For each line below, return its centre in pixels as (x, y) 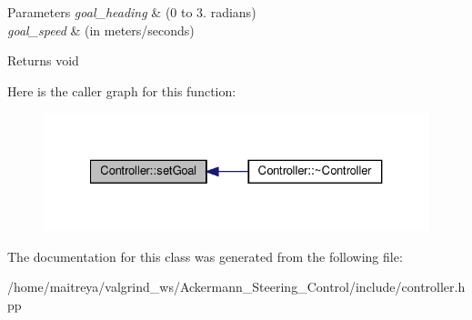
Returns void (43, 60)
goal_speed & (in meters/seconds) (101, 30)
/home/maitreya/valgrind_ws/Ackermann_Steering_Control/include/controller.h (236, 287)
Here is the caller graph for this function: (122, 90)
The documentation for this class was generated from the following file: (205, 256)
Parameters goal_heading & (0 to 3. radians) (132, 12)
